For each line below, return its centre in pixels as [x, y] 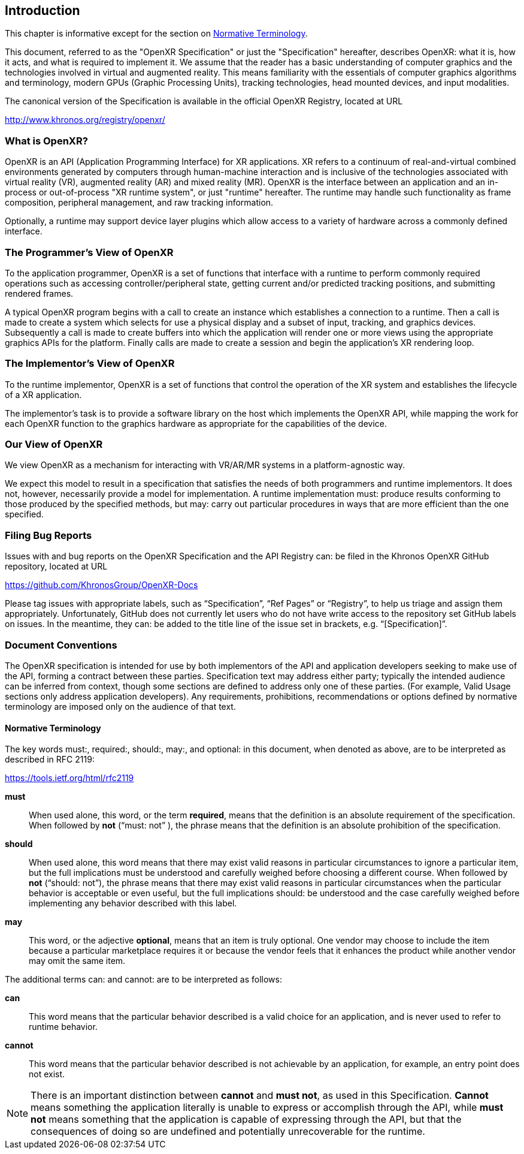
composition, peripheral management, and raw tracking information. [139, 203]
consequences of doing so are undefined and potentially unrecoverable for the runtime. [228, 1132]
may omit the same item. [77, 961]
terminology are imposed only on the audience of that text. [120, 706]
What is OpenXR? [46, 141]
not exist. [47, 1074]
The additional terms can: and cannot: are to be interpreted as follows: [143, 980]
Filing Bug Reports [49, 535]
